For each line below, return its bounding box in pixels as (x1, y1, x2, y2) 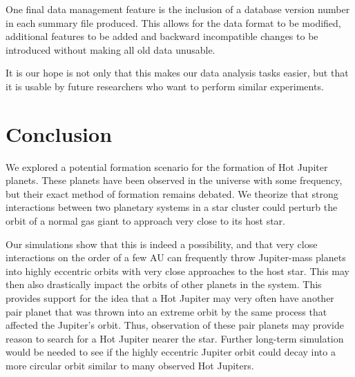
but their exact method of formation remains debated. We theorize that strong (6, 186, 338, 201)
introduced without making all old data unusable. (6, 42, 215, 57)
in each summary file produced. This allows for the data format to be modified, (6, 15, 341, 30)
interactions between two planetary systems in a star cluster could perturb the (6, 200, 338, 214)
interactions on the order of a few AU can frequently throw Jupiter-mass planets (6, 250, 346, 265)
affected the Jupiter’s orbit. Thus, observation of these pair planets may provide (6, 318, 344, 332)
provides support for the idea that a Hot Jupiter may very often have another (6, 291, 334, 305)
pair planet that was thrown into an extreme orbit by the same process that (6, 304, 327, 318)
